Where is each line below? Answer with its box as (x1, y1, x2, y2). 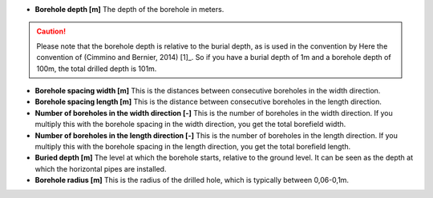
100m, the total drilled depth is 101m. (36, 64, 157, 73)
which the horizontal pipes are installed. (34, 164, 167, 173)
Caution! (36, 26, 67, 36)
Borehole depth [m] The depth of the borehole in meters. (34, 5, 225, 14)
